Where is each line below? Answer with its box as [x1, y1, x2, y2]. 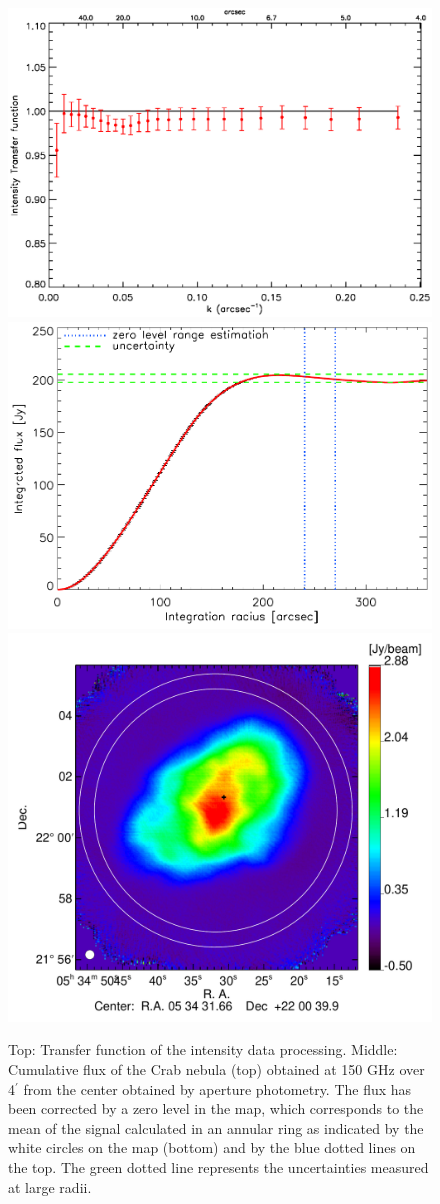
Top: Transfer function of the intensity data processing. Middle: [8, 1039, 398, 1060]
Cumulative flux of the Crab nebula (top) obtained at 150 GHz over [8, 1059, 425, 1080]
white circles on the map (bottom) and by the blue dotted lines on [8, 1137, 416, 1158]
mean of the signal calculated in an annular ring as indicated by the [8, 1117, 424, 1138]
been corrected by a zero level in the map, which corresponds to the [8, 1098, 424, 1119]
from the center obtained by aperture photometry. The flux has [23, 1078, 412, 1099]
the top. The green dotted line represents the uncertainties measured [8, 1157, 429, 1177]
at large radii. [8, 1176, 92, 1197]
